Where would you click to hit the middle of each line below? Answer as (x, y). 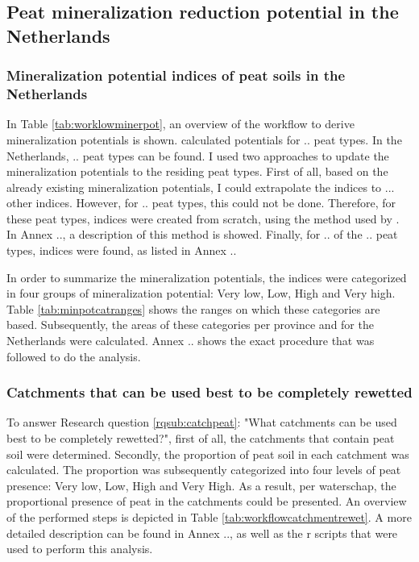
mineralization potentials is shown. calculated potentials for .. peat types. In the (204, 139)
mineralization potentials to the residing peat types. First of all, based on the (197, 171)
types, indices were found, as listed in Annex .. (122, 250)
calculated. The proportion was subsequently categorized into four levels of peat (204, 470)
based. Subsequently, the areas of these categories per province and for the (190, 325)
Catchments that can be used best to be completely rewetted (209, 392)
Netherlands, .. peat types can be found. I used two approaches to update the (198, 155)
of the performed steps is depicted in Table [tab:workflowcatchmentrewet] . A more (209, 517)
